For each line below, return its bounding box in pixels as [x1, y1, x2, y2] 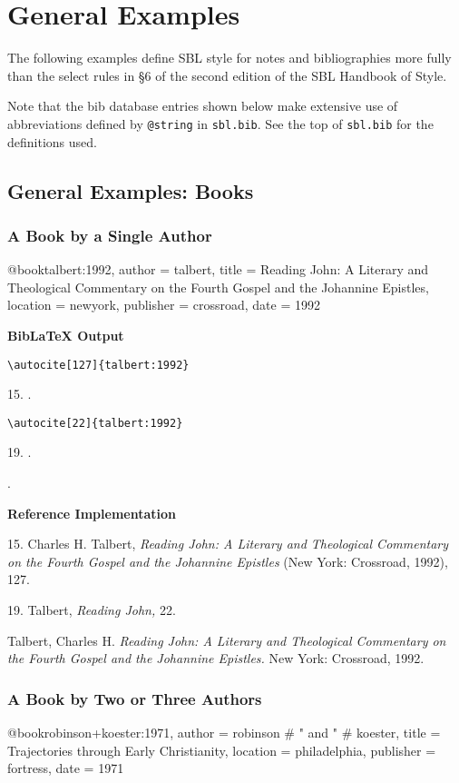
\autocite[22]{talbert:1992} [7, 416, 183, 430]
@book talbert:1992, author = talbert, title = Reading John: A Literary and [7, 260, 429, 279]
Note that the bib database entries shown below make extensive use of [7, 96, 398, 115]
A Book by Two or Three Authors [7, 687, 262, 709]
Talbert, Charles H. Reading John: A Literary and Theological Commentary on [7, 630, 446, 649]
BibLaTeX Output [7, 325, 124, 344]
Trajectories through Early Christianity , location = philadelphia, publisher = [7, 740, 436, 759]
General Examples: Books [7, 176, 254, 204]
